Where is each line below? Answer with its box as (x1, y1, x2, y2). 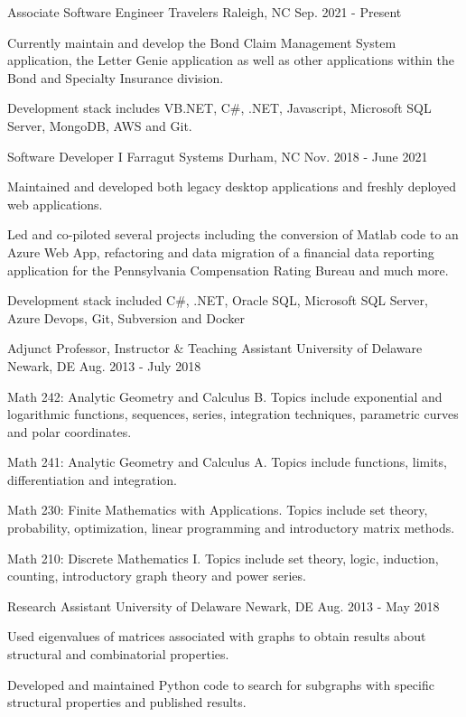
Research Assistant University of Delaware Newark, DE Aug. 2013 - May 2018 (7, 596, 440, 615)
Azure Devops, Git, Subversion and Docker (7, 308, 245, 327)
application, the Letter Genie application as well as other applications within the (7, 51, 454, 70)
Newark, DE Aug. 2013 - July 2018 (7, 356, 201, 375)
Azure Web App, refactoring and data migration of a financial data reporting (7, 242, 434, 261)
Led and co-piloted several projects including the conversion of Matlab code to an (7, 225, 459, 244)
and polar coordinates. (7, 422, 132, 441)
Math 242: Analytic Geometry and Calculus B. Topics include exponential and (7, 386, 443, 405)
